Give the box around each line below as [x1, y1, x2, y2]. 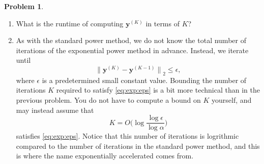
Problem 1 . [4, 1, 44, 11]
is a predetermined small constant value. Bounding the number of [42, 74, 247, 85]
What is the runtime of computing [16, 18, 124, 28]
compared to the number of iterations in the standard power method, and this [16, 140, 260, 151]
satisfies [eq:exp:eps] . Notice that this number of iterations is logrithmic [16, 131, 239, 141]
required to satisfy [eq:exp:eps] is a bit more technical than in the [56, 85, 260, 95]
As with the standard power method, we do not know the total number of [16, 35, 246, 46]
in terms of [145, 18, 180, 28]
